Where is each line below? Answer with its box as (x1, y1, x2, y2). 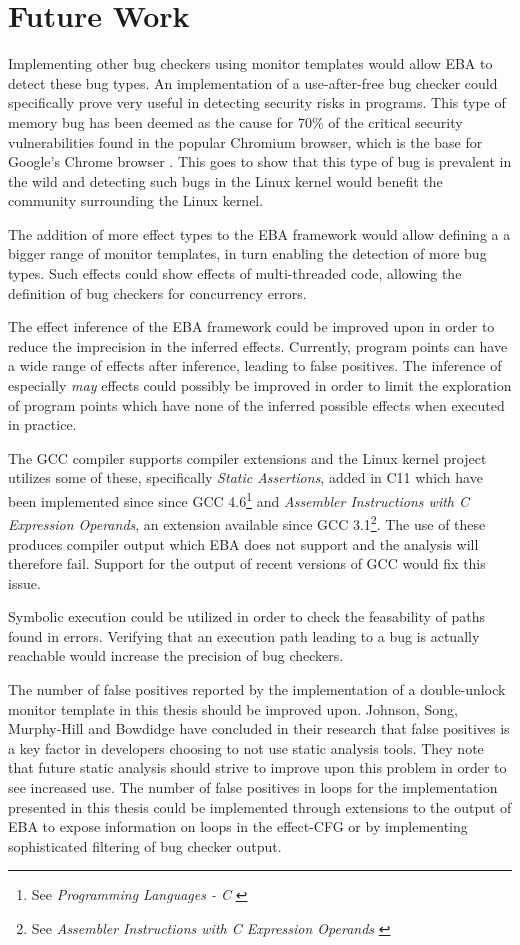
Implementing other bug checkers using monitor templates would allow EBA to (8, 53, 493, 74)
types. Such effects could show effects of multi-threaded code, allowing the (8, 263, 462, 284)
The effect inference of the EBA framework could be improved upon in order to (8, 316, 495, 337)
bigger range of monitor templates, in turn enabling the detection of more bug (8, 243, 487, 264)
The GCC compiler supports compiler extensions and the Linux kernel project (8, 447, 487, 468)
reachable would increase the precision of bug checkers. (8, 645, 344, 666)
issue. (8, 572, 41, 593)
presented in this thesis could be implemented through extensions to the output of (8, 796, 512, 817)
